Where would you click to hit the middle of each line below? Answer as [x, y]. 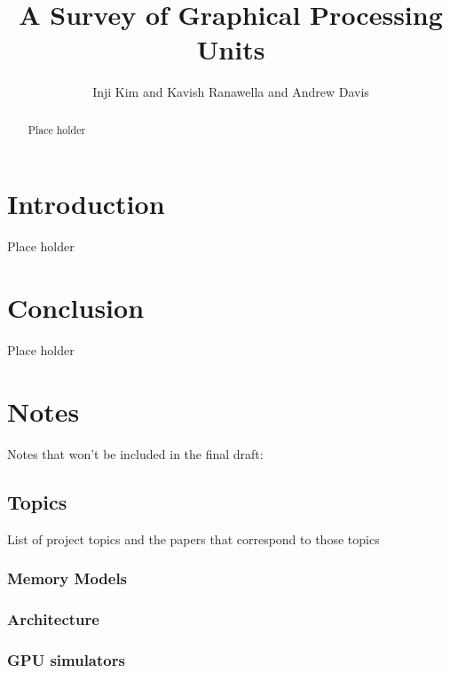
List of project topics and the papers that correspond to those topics [193, 538]
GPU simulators [66, 659]
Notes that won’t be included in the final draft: [135, 453]
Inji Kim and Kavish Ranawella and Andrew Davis [231, 92]
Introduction [86, 204]
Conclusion [76, 308]
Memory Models [67, 578]
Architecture [53, 618]
